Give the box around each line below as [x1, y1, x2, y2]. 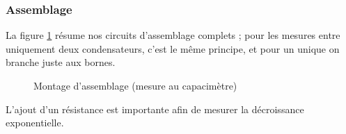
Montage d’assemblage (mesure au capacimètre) [33, 78, 237, 92]
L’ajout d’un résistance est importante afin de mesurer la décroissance [6, 101, 304, 116]
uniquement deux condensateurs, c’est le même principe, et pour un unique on [6, 41, 340, 56]
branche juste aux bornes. [6, 55, 116, 69]
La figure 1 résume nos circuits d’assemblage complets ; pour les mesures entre [6, 28, 340, 42]
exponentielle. [6, 115, 64, 130]
